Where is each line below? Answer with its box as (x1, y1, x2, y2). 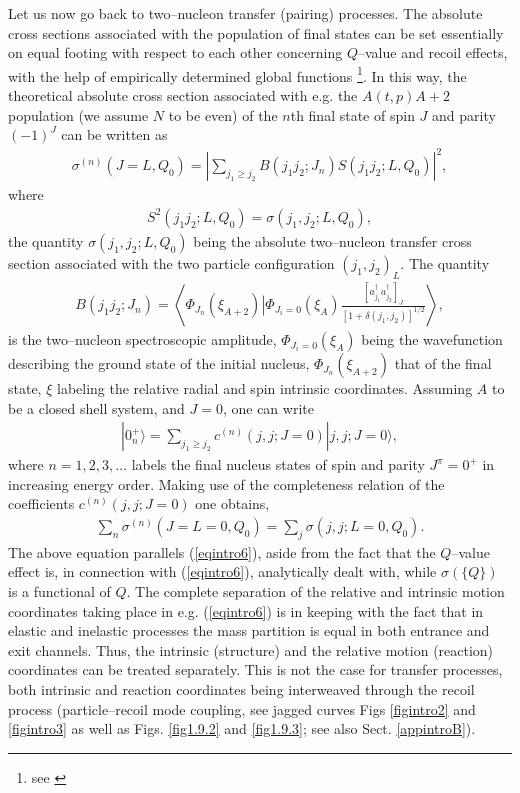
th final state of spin (290, 104, 415, 125)
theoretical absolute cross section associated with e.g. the (8, 85, 358, 106)
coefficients (8, 493, 75, 514)
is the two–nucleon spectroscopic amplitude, (8, 329, 277, 350)
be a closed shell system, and (8, 397, 185, 418)
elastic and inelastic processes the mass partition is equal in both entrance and (8, 620, 490, 641)
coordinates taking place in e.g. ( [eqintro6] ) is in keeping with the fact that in (8, 600, 484, 621)
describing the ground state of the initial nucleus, (8, 353, 310, 374)
